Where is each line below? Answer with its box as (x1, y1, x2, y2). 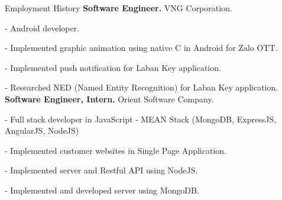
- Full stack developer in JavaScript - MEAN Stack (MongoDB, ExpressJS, (5, 112, 277, 125)
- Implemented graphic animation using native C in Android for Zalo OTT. (5, 41, 278, 54)
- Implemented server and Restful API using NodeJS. (5, 164, 198, 176)
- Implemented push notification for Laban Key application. (5, 61, 221, 73)
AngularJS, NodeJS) (5, 124, 79, 137)
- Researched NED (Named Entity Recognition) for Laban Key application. (5, 81, 278, 93)
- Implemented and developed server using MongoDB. (5, 183, 199, 196)
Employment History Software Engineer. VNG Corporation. (5, 2, 232, 14)
